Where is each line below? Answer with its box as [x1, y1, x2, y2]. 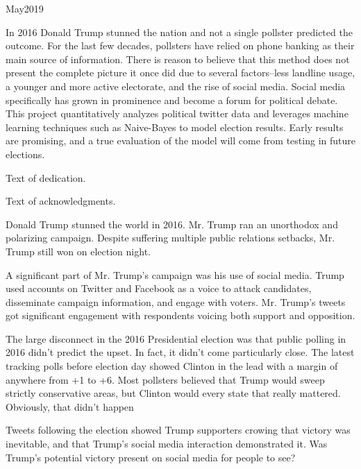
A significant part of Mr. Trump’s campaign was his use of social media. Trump [6, 267, 344, 282]
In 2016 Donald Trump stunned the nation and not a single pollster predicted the [6, 24, 353, 39]
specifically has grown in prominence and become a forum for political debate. [6, 92, 338, 107]
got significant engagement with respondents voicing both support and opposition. [6, 308, 355, 323]
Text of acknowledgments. [6, 194, 116, 208]
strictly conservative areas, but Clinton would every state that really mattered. [6, 386, 341, 400]
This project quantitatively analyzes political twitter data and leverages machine [6, 106, 349, 121]
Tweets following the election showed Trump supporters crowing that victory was [6, 423, 351, 437]
